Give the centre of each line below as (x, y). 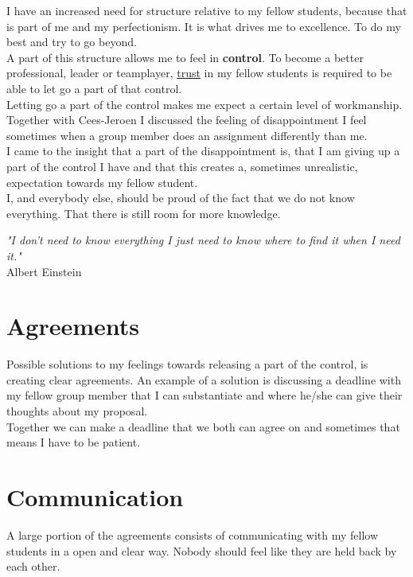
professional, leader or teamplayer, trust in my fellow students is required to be (199, 73)
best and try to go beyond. (72, 42)
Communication (95, 496)
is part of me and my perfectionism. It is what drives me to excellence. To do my (204, 26)
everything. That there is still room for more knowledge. (144, 213)
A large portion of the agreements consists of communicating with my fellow (193, 534)
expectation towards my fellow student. (102, 182)
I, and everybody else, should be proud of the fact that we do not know (181, 198)
